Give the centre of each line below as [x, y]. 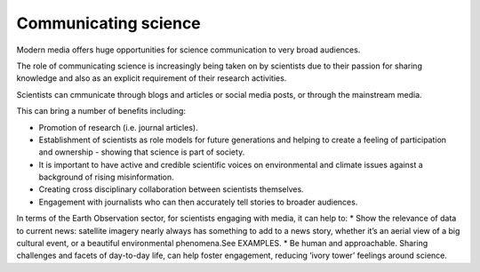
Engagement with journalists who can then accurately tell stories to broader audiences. [198, 202]
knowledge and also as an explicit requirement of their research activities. [152, 78]
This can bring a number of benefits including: [101, 111]
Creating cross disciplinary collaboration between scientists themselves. [171, 189]
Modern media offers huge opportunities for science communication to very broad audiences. [188, 50]
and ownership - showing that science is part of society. [142, 152]
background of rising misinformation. [107, 177]
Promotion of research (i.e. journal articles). [119, 127]
